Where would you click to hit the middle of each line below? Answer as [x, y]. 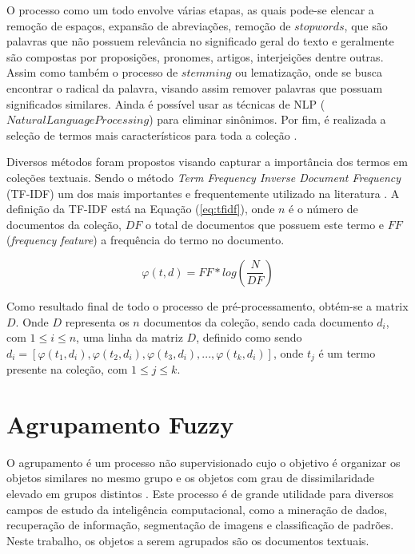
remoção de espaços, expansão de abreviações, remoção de [149, 25]
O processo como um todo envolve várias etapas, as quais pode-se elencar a [190, 10]
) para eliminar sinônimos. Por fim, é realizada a [267, 119]
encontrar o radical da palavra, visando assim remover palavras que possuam [195, 87]
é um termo [347, 352]
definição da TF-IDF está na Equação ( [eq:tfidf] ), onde [141, 209]
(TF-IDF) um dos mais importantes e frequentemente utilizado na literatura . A [203, 193]
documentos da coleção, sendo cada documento [258, 321]
